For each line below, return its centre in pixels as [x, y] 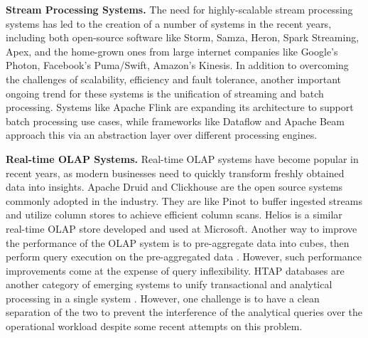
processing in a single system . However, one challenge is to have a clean [163, 298]
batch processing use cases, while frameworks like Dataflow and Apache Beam [175, 121]
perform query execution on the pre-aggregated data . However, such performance [184, 257]
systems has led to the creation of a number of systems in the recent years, [169, 23]
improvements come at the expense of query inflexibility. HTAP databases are [175, 270]
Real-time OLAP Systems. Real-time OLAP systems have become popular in [182, 158]
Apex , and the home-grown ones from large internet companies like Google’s [172, 51]
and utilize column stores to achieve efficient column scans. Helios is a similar [174, 215]
